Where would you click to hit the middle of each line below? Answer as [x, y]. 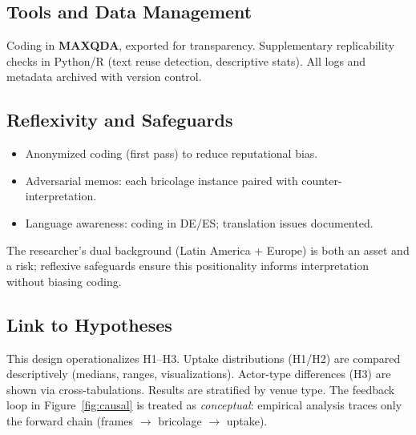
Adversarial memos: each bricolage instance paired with [162, 180]
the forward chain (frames [70, 420]
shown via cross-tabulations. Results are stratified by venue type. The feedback [201, 389]
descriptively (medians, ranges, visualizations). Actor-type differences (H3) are [199, 374]
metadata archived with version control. [104, 77]
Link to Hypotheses [89, 324]
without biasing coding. [64, 281]
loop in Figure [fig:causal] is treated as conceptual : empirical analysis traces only [204, 405]
